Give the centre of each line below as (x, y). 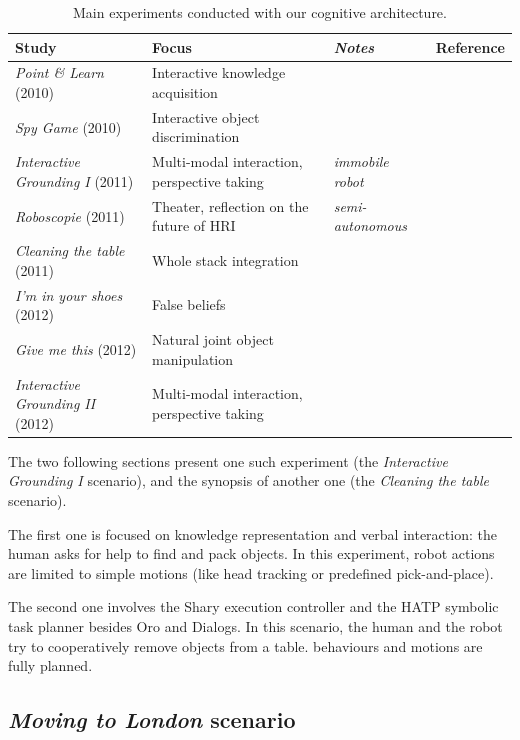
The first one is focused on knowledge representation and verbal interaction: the (252, 533)
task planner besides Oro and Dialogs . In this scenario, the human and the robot (255, 625)
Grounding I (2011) (74, 180)
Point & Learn (59, 72)
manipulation (193, 358)
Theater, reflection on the (230, 205)
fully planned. (50, 665)
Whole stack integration (225, 259)
